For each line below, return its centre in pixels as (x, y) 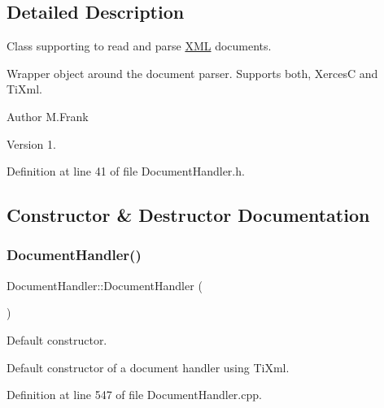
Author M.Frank (48, 116)
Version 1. (31, 143)
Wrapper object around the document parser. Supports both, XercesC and (192, 73)
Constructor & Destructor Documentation (188, 215)
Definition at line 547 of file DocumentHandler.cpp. (134, 395)
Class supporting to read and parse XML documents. (139, 46)
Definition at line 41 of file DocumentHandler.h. (126, 171)
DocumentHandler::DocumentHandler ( (105, 285)
